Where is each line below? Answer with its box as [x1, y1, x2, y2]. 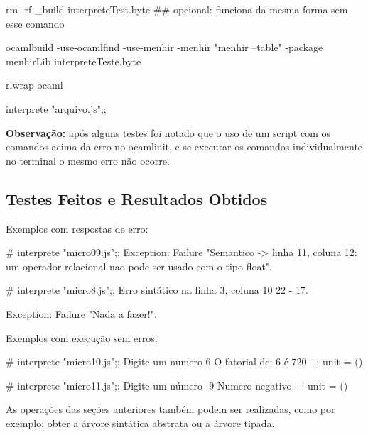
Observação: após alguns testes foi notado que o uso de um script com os [6, 125, 331, 140]
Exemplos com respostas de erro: [6, 221, 148, 236]
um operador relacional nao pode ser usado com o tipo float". [6, 258, 273, 273]
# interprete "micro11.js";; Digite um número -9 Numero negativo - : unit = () [6, 378, 348, 392]
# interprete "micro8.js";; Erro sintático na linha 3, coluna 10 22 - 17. [6, 282, 308, 297]
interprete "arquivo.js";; [6, 101, 107, 116]
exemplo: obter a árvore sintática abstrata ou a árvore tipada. [6, 415, 275, 430]
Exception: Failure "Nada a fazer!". [6, 306, 157, 321]
